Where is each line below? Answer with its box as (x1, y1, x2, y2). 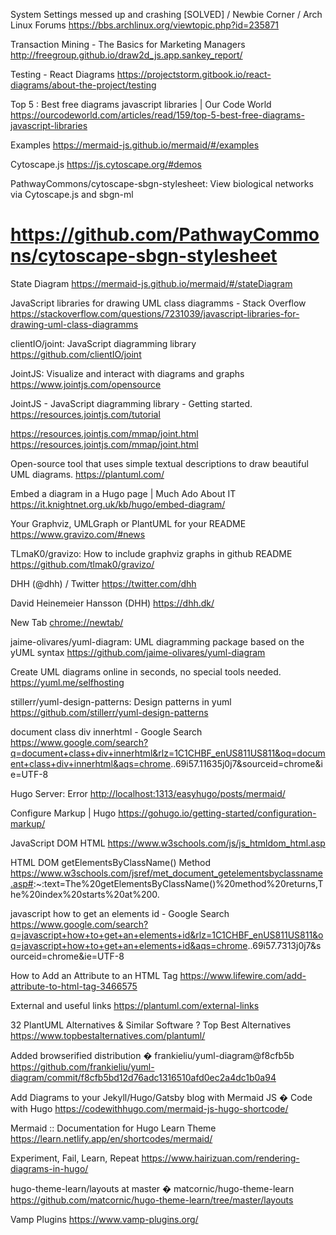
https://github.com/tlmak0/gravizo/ (10, 558, 155, 570)
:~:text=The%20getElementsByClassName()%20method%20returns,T (33, 877, 324, 889)
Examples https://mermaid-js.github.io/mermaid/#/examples (10, 139, 260, 151)
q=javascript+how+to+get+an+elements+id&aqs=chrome (10, 939, 248, 951)
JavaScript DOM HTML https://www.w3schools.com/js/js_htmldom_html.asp (10, 837, 326, 849)
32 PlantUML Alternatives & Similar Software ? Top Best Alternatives (10, 1019, 292, 1031)
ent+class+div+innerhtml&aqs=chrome (10, 757, 172, 769)
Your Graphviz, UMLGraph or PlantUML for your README (10, 517, 247, 529)
